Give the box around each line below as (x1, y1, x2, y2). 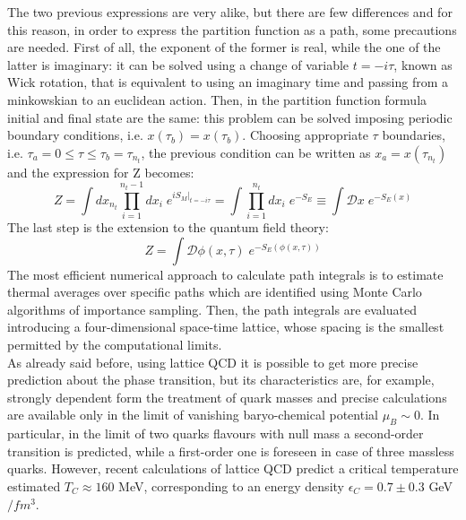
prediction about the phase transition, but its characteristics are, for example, (7, 370, 435, 389)
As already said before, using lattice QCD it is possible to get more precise (7, 352, 419, 371)
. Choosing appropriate (242, 126, 368, 144)
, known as (393, 55, 453, 74)
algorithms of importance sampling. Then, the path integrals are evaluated (7, 299, 417, 318)
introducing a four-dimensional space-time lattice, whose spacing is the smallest (7, 317, 444, 336)
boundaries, (382, 126, 445, 144)
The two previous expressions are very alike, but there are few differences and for (7, 3, 453, 21)
